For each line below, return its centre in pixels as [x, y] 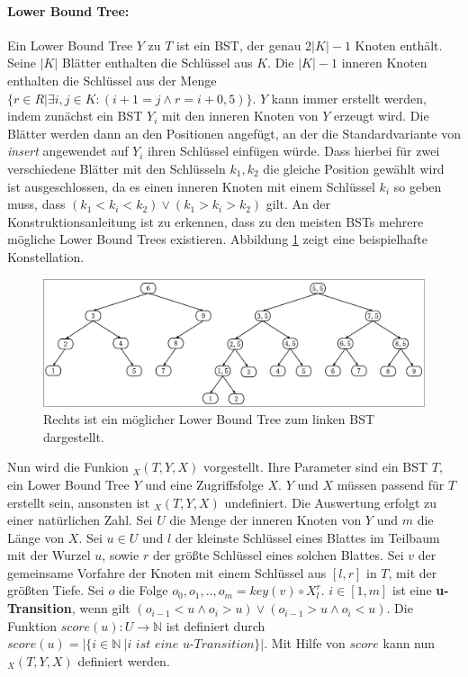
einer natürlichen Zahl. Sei [80, 520]
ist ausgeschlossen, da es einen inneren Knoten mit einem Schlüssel [191, 186]
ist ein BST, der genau [239, 45]
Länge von [36, 537]
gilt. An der [298, 204]
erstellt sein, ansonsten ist [79, 502]
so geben [418, 186]
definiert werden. [124, 660]
